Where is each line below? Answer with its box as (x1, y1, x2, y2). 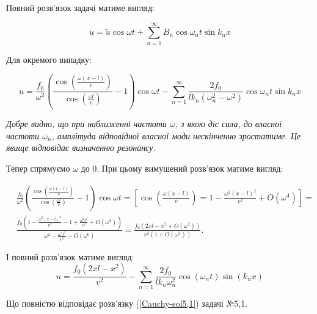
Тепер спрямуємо (6, 162, 70, 175)
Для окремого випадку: (6, 53, 92, 65)
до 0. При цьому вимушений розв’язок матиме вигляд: (81, 162, 283, 175)
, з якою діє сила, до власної (175, 117, 282, 130)
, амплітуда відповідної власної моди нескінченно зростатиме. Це (51, 129, 301, 142)
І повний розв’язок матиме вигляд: (6, 250, 134, 263)
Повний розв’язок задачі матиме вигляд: (6, 1, 155, 13)
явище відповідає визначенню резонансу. (6, 141, 156, 154)
